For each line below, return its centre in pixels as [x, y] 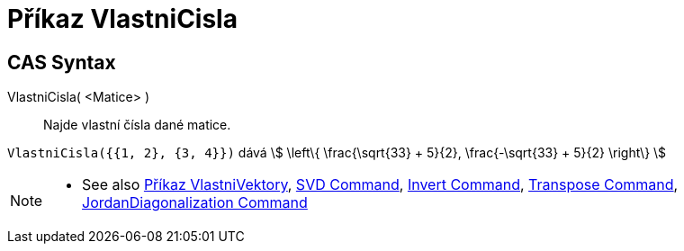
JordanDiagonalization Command [195, 203]
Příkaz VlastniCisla [122, 19]
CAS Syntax [62, 62]
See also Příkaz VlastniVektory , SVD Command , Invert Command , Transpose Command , [380, 185]
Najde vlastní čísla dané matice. [137, 125]
